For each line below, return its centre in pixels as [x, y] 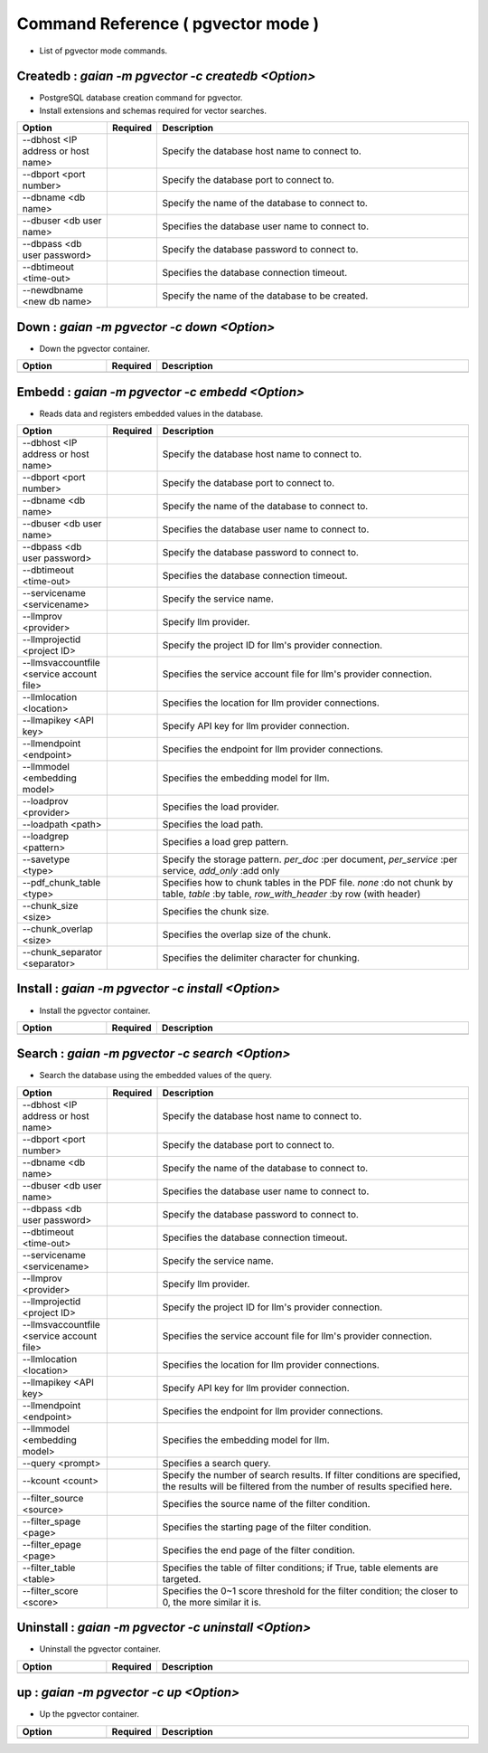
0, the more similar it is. [212, 1602]
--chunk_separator [62, 952]
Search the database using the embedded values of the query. [156, 1075]
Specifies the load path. [213, 825]
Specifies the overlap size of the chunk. [247, 934]
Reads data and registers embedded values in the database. [151, 413]
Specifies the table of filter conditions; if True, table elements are [300, 1568]
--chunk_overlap [58, 929]
